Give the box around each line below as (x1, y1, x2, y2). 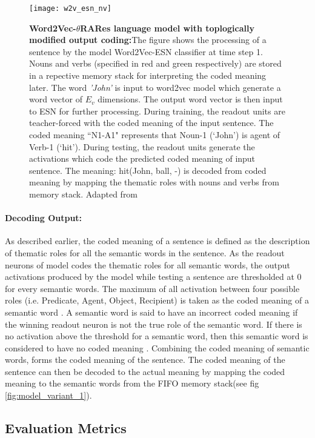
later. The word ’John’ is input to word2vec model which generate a (29, 81, 281, 93)
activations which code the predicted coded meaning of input (29, 152, 256, 165)
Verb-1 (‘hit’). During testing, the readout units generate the (29, 140, 255, 153)
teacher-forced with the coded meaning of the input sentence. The (29, 116, 274, 129)
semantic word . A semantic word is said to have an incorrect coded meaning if (5, 305, 298, 318)
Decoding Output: (5, 211, 82, 224)
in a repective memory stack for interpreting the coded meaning (29, 69, 267, 82)
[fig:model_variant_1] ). (5, 389, 92, 402)
